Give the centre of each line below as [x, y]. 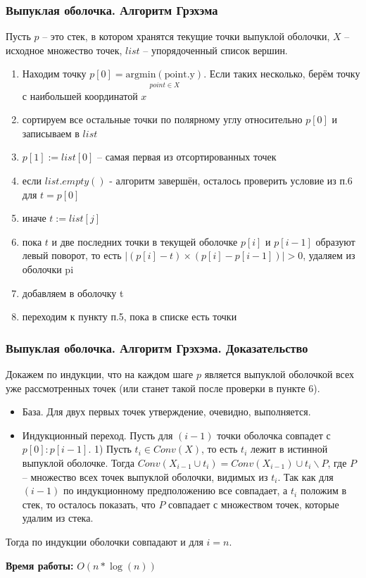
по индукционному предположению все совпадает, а [175, 490]
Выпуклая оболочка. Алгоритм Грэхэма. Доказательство [157, 347]
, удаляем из [329, 255]
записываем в [51, 133]
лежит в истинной [289, 449]
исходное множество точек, [64, 50]
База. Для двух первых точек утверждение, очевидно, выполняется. [166, 411]
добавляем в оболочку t [73, 293]
